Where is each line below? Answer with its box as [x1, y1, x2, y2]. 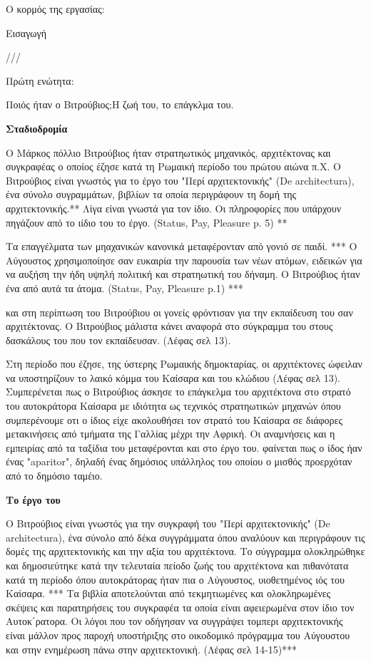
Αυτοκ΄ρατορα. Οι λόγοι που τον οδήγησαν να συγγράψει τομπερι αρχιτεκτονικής [6, 614, 343, 629]
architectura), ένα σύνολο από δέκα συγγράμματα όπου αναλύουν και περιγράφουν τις [6, 529, 365, 544]
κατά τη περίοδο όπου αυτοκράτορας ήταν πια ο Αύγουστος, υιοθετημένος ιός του [6, 572, 345, 586]
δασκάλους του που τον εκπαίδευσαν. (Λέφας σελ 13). [6, 332, 231, 347]
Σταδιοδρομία [6, 120, 68, 135]
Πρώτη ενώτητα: [6, 73, 74, 88]
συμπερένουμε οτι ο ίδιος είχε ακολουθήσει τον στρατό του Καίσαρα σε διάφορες [6, 412, 342, 427]
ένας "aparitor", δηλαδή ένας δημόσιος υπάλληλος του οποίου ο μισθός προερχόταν [6, 454, 352, 469]
